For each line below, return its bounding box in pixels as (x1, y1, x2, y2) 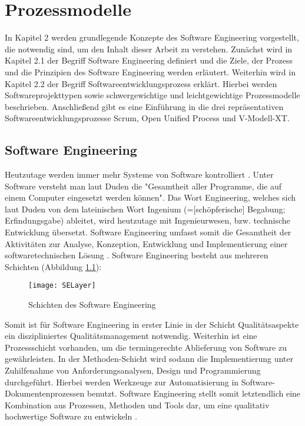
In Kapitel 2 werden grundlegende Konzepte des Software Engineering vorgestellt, (5, 31, 299, 44)
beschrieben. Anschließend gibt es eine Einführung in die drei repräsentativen (5, 100, 284, 112)
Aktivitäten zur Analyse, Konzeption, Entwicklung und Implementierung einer (5, 237, 288, 249)
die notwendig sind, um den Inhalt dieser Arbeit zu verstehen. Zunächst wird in (5, 42, 293, 55)
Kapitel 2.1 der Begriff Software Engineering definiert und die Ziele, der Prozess (5, 54, 293, 66)
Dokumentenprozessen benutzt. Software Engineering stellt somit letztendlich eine (5, 387, 301, 400)
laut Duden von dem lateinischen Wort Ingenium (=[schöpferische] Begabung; (5, 202, 286, 215)
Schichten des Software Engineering (28, 298, 156, 311)
